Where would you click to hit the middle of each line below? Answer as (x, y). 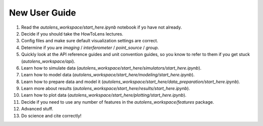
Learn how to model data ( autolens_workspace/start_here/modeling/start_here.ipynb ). (108, 75)
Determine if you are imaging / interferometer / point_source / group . (90, 47)
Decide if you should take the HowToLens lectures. (72, 34)
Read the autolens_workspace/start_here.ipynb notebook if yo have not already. (102, 27)
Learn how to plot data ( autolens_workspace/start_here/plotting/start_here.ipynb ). (104, 95)
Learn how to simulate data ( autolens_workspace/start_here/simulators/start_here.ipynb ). (111, 68)
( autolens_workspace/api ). (48, 61)
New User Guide (43, 13)
